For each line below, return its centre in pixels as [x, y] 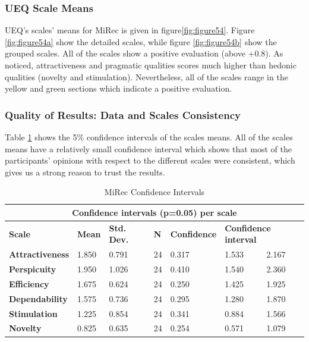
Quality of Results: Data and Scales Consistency [123, 114]
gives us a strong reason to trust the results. [85, 172]
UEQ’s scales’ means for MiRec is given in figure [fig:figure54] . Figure [130, 30]
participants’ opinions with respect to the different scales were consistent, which [150, 160]
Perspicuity [33, 269]
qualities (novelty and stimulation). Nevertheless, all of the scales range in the [146, 76]
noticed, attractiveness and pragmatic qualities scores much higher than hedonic [151, 65]
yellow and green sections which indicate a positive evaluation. [119, 88]
